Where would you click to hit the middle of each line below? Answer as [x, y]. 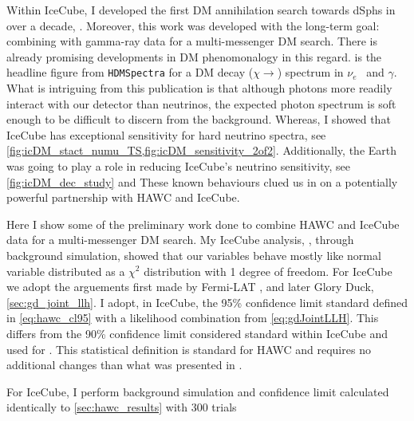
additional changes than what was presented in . [124, 365]
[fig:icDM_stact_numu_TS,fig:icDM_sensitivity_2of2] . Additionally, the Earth [202, 150]
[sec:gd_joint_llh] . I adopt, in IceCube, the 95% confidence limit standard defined [207, 302]
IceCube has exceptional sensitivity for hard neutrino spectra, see [166, 134]
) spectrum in [310, 72]
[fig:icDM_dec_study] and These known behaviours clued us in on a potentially [202, 181]
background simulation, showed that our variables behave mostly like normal [194, 255]
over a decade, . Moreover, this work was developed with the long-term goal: [193, 25]
